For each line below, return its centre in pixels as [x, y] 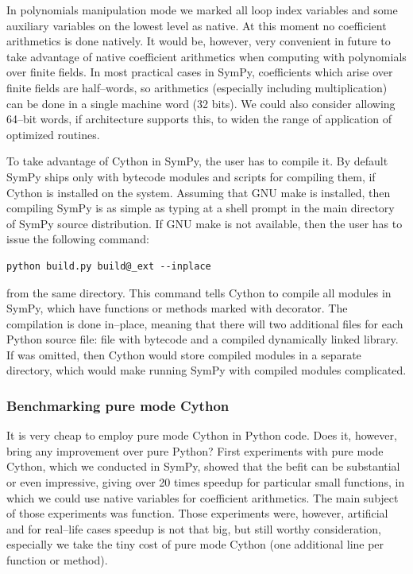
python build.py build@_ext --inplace [109, 266]
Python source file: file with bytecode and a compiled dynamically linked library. [203, 339]
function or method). [57, 560]
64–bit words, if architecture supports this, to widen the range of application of [199, 119]
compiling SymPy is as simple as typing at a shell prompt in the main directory [201, 208]
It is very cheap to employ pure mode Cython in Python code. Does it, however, [202, 435]
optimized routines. [53, 134]
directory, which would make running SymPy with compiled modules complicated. [206, 370]
